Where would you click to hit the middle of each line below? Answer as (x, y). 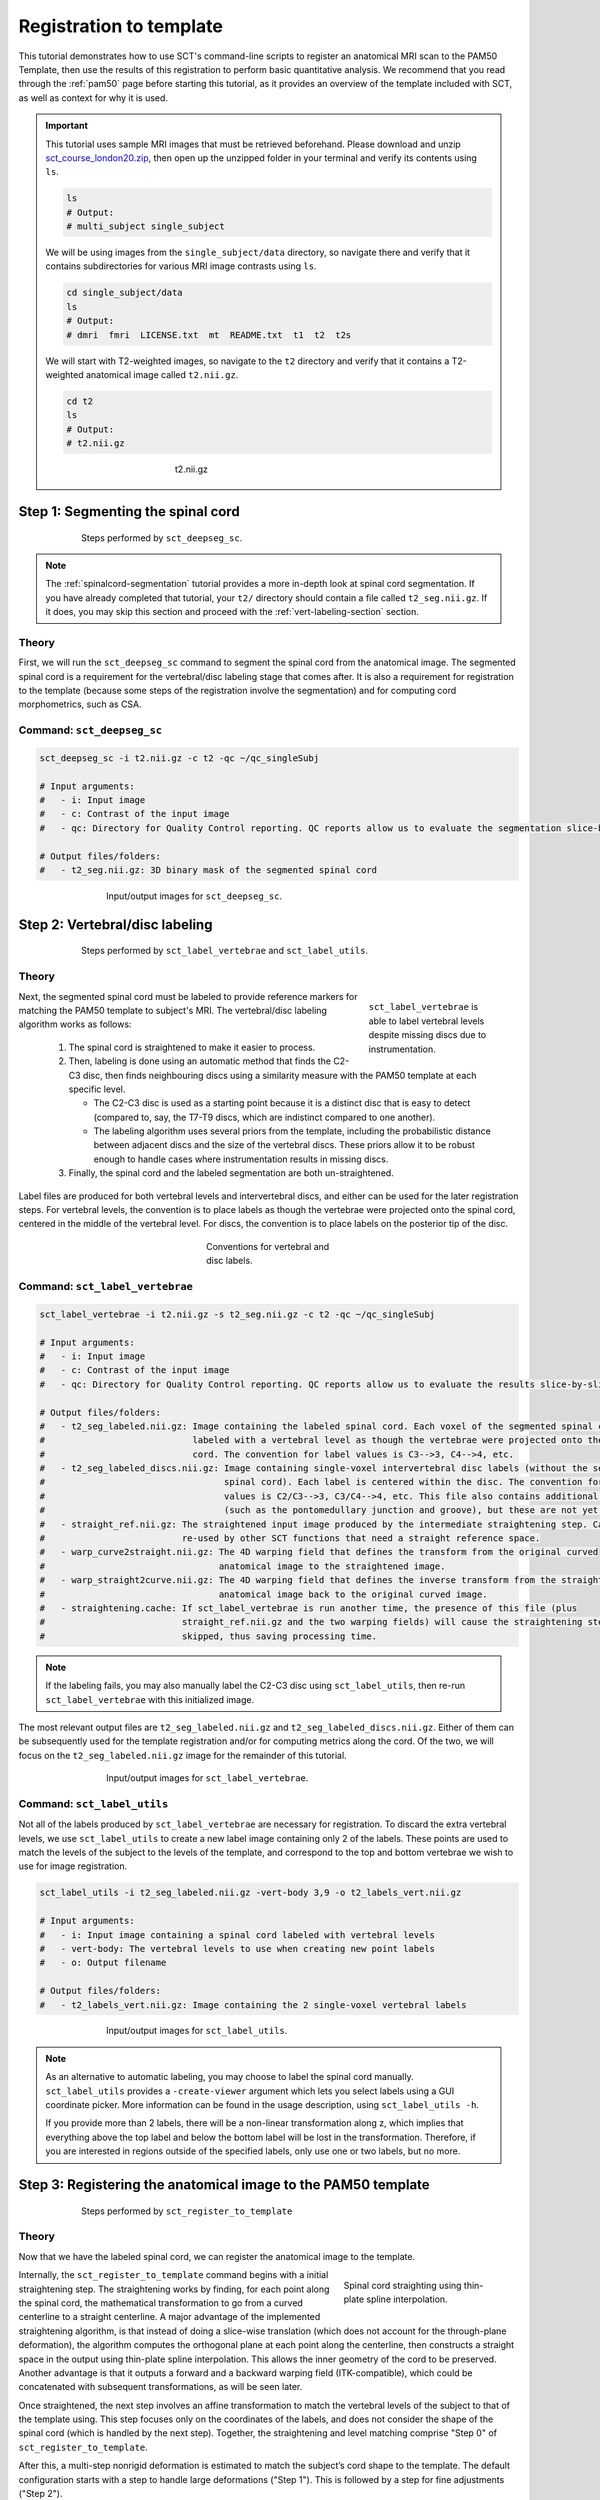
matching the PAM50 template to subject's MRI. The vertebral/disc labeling (172, 1010)
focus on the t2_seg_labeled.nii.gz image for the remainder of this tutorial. (182, 1755)
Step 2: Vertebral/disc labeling (115, 924)
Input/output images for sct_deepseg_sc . (194, 896)
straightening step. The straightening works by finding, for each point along (174, 2289)
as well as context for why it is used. (93, 97)
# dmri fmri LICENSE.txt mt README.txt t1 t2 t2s (209, 334)
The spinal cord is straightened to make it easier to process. (192, 1047)
